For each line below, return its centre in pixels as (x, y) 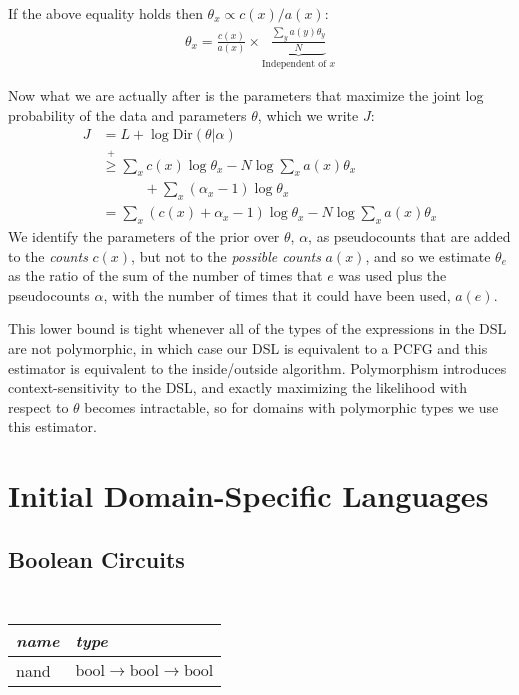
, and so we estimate (428, 255)
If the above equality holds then (105, 13)
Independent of (294, 63)
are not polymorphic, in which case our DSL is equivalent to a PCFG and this (248, 348)
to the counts (48, 255)
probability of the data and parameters (127, 114)
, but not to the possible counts (226, 255)
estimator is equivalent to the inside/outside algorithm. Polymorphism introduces (257, 367)
